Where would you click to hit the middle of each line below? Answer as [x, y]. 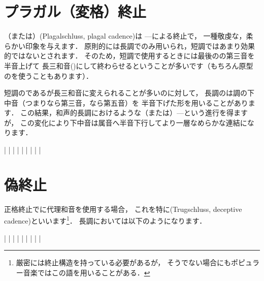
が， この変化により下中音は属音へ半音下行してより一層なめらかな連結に [126, 122]
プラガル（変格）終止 [75, 11]
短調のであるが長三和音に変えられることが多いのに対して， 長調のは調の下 [129, 93]
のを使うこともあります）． [48, 75]
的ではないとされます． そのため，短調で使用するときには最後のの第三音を [129, 56]
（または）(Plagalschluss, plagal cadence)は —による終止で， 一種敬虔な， [125, 36]
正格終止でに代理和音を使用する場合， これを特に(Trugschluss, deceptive [123, 209]
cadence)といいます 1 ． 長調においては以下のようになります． [105, 220]
